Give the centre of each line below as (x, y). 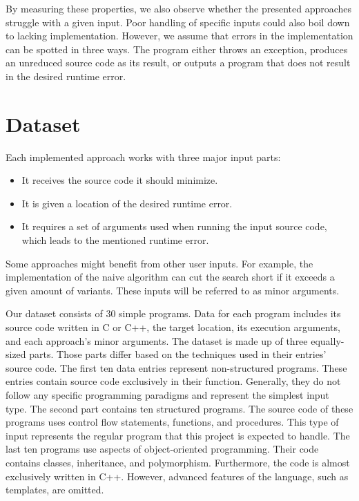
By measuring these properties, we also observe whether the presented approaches (179, 8)
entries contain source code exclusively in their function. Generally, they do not (173, 381)
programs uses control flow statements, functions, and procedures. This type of (172, 422)
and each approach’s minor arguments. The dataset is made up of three (157, 340)
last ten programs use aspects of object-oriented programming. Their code (162, 449)
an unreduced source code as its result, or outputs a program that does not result (178, 63)
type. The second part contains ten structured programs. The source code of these (179, 408)
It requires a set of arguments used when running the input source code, (174, 226)
